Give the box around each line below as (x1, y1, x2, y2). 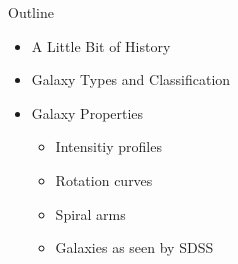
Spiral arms (55, 203, 126, 224)
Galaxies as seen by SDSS (55, 237, 214, 258)
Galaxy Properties (31, 102, 144, 123)
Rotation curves (55, 169, 153, 190)
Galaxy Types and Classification (31, 69, 231, 90)
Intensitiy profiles (55, 136, 162, 157)
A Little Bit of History (31, 35, 171, 56)
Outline (8, 2, 54, 22)
